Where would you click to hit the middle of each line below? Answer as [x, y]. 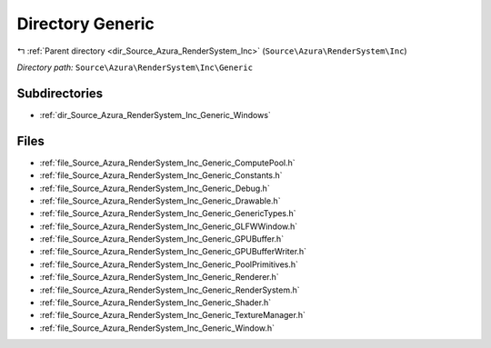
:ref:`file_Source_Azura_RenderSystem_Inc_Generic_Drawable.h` [160, 201]
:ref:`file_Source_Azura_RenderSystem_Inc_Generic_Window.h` [157, 328]
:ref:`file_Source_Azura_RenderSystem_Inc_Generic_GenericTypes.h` [168, 214]
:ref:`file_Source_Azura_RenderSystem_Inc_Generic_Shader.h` [155, 303]
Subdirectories [60, 93]
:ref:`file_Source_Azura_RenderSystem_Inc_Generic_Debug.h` [155, 188]
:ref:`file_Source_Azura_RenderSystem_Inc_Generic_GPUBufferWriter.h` [173, 252]
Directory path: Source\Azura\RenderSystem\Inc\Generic [135, 67]
